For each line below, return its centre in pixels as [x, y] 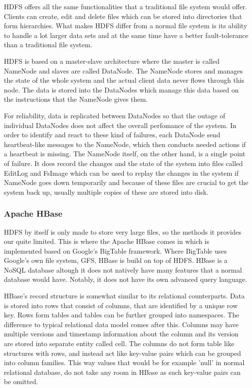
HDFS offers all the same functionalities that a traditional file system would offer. [126, 6]
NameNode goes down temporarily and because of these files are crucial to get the [126, 182]
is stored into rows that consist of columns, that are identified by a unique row [121, 305]
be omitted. [21, 381]
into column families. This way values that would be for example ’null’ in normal [124, 362]
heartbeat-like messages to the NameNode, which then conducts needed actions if [125, 144]
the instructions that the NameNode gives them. [76, 99]
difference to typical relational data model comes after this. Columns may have [121, 324]
